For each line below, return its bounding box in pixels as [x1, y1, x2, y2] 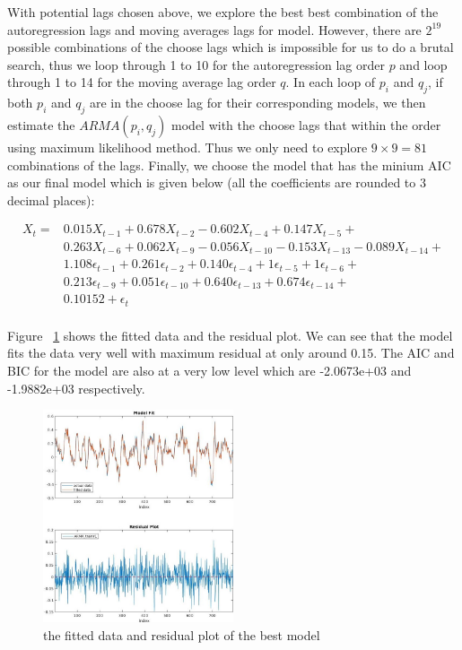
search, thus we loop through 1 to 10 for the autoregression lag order [7, 55, 385, 74]
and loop [399, 55, 448, 74]
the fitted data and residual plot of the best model [43, 625, 320, 644]
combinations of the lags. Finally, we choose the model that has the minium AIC [7, 155, 451, 174]
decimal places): [7, 190, 95, 209]
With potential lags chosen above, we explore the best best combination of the [7, 3, 439, 21]
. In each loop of [285, 73, 376, 91]
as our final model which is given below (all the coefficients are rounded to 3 [7, 173, 426, 192]
